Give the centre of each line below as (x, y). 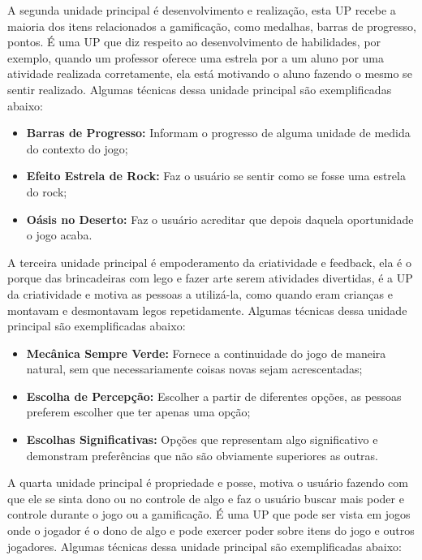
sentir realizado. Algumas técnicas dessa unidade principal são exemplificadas (200, 89)
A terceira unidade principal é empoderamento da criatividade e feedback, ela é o (209, 262)
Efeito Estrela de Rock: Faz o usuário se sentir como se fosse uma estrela (216, 176)
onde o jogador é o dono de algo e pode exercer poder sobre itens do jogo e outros (211, 530)
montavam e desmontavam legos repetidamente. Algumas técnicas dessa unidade (207, 310)
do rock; (47, 191)
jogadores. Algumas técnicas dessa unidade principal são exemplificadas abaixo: (205, 546)
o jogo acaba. (59, 235)
